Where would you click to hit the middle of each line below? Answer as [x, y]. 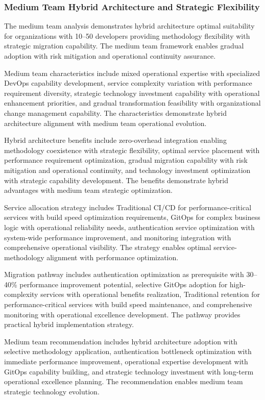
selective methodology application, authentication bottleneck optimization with [128, 351]
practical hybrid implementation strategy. [69, 324]
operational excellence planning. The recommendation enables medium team [124, 381]
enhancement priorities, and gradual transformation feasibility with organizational [132, 103]
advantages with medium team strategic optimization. [88, 190]
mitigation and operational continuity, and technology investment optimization [127, 170]
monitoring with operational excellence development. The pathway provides [122, 314]
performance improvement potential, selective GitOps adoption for [124, 284]
